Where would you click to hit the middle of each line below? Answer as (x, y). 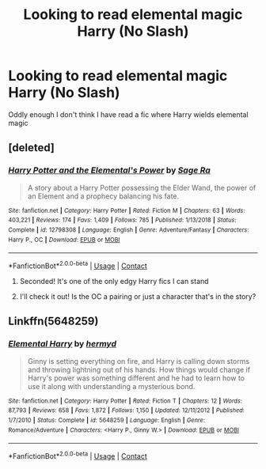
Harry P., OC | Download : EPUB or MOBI (64, 240)
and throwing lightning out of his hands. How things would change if (139, 369)
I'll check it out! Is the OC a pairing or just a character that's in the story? (138, 296)
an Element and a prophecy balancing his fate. (103, 196)
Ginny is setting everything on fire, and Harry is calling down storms (139, 361)
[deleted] (32, 148)
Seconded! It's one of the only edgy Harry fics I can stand (114, 281)
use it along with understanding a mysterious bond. (111, 386)
